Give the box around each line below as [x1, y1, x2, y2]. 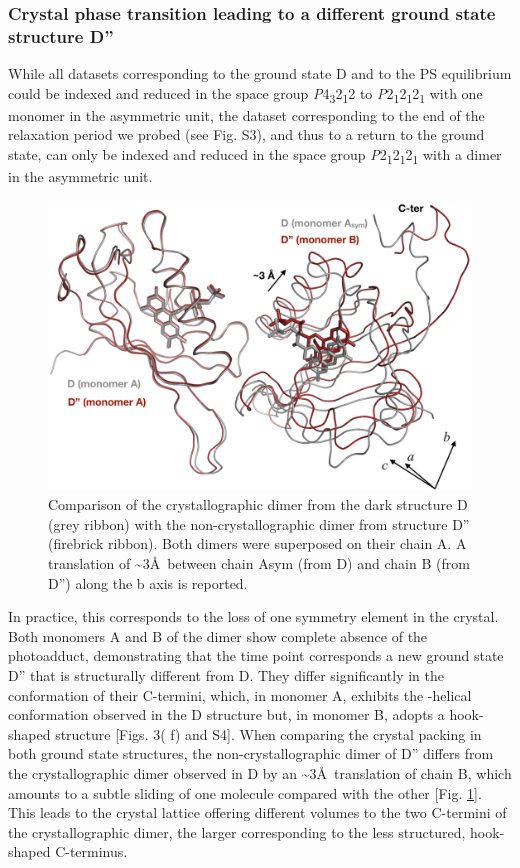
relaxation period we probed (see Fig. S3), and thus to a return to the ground [8, 124, 485, 145]
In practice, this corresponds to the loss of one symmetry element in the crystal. [8, 606, 499, 627]
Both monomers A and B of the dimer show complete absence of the [8, 625, 428, 646]
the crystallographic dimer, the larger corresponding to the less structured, [8, 821, 466, 842]
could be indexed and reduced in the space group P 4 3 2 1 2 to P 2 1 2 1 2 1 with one [8, 82, 483, 106]
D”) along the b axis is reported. [48, 572, 248, 593]
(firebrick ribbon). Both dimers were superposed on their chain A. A [48, 533, 467, 554]
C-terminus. [55, 841, 128, 862]
